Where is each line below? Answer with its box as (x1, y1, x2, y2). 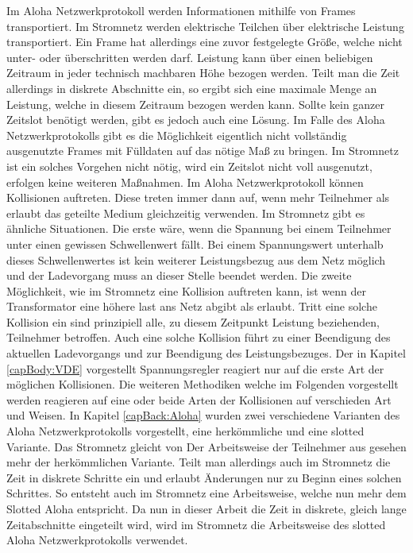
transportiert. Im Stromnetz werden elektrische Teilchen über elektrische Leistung (6, 17, 404, 34)
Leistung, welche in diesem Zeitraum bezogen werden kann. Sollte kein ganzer (6, 95, 385, 112)
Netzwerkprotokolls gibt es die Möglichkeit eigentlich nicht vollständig (6, 126, 347, 143)
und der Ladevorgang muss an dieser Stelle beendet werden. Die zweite (6, 267, 352, 284)
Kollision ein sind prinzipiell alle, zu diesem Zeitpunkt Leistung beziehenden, (6, 313, 380, 330)
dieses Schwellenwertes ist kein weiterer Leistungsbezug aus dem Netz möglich (6, 251, 386, 268)
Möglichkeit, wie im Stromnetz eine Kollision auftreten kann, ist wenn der (6, 282, 366, 299)
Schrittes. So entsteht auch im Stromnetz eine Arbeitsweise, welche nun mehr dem (6, 485, 407, 501)
